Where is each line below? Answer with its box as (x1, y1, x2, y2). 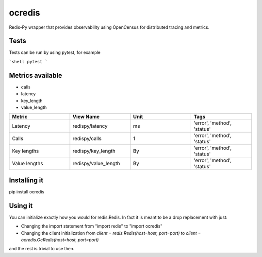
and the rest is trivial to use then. (9, 246, 75, 252)
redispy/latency (72, 123, 108, 130)
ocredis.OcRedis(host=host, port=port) (21, 237, 99, 242)
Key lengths (12, 148, 39, 154)
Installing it (9, 176, 44, 184)
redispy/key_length (72, 148, 116, 154)
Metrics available (9, 71, 63, 80)
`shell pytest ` (9, 59, 48, 64)
